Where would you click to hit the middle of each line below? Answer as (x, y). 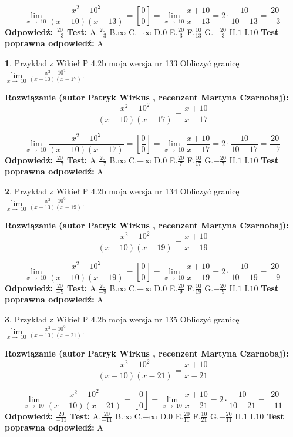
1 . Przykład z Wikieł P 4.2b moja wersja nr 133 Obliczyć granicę (122, 63)
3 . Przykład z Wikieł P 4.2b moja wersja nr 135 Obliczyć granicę (122, 319)
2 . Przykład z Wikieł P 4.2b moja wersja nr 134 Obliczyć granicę (122, 191)
